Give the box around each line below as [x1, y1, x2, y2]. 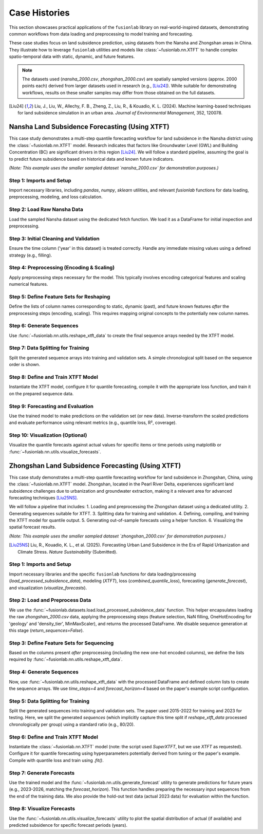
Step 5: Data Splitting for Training [9, 698, 90, 704]
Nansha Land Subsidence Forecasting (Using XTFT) [9, 123, 170, 131]
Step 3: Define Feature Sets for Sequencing [9, 639, 114, 646]
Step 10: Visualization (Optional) [9, 432, 87, 439]
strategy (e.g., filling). [9, 252, 52, 258]
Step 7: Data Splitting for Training [9, 345, 90, 352]
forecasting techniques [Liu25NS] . [9, 495, 78, 500]
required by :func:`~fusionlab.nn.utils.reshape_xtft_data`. [9, 656, 123, 662]
